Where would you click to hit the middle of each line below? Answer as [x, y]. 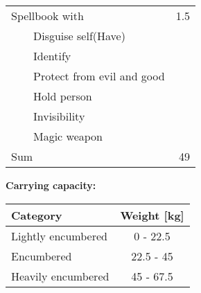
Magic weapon [68, 136]
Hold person [63, 96]
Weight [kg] [152, 215]
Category [37, 215]
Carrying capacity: [51, 185]
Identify [52, 56]
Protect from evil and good [99, 76]
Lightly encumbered [59, 236]
